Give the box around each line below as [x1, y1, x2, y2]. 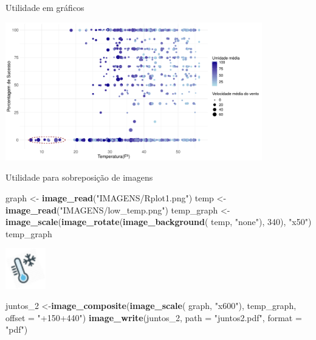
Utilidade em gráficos [5, 1, 84, 13]
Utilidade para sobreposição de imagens [5, 171, 153, 184]
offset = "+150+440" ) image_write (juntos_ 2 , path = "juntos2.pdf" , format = [5, 311, 302, 324]
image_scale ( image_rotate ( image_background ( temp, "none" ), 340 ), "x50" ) [5, 215, 312, 228]
